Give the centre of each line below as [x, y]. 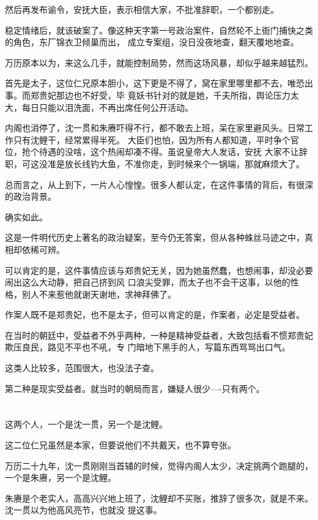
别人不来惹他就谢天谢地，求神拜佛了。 [99, 294]
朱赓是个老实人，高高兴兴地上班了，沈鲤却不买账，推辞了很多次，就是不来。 [159, 498]
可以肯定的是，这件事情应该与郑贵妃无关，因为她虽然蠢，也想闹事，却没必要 [159, 270]
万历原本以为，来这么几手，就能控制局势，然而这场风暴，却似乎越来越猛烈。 [159, 62]
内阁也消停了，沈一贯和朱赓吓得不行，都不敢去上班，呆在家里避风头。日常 [155, 128]
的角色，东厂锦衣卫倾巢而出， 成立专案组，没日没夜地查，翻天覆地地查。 [152, 42]
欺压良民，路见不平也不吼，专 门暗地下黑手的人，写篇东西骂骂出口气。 [148, 347]
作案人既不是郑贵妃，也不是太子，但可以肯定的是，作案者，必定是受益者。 [155, 315]
